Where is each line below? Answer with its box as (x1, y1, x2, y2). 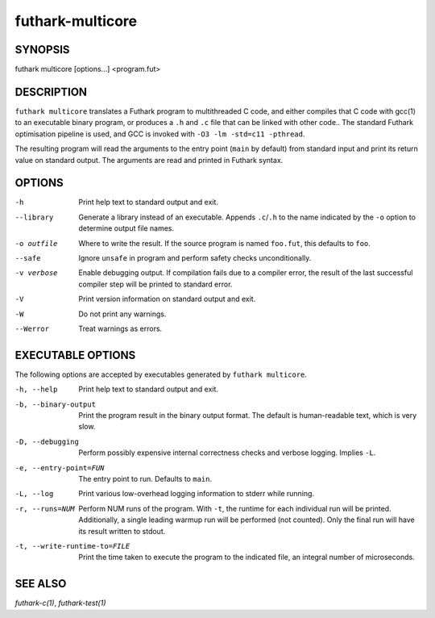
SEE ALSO (14, 577, 67, 591)
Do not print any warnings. (78, 309, 167, 319)
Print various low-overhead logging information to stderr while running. (78, 489, 314, 499)
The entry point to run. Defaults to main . (78, 474, 213, 483)
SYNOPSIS (14, 43, 70, 56)
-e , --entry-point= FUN (14, 463, 105, 472)
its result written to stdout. (78, 526, 166, 536)
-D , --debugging (14, 436, 80, 446)
